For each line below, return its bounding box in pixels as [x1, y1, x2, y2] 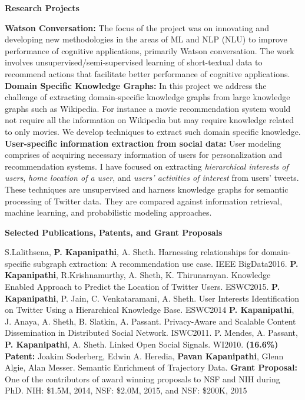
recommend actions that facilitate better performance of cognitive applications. [5, 67, 290, 80]
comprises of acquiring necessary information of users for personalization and [5, 148, 283, 161]
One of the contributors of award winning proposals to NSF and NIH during [5, 372, 280, 385]
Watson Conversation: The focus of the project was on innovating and [5, 21, 269, 34]
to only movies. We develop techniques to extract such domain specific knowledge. [5, 125, 301, 137]
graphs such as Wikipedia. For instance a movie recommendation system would [5, 102, 291, 114]
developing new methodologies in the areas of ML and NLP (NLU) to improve [5, 33, 287, 45]
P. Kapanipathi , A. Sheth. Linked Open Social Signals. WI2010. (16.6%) [5, 338, 279, 351]
